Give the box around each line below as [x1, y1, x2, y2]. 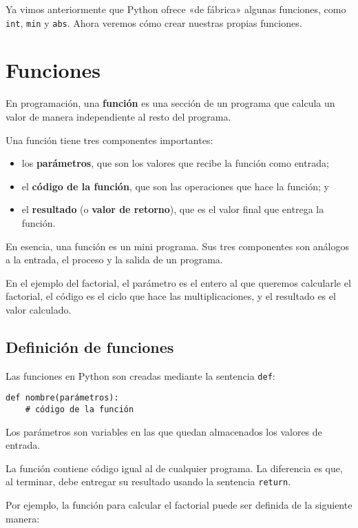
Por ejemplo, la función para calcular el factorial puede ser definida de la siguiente [6, 498, 352, 512]
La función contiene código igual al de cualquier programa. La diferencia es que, [6, 460, 343, 475]
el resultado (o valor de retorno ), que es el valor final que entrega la [21, 202, 324, 216]
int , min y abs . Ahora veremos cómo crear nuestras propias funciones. [6, 15, 302, 30]
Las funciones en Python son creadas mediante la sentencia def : [6, 368, 275, 383]
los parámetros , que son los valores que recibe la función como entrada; [21, 156, 329, 170]
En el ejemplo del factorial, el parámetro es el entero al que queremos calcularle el [6, 275, 351, 290]
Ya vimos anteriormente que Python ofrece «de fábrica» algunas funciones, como [6, 2, 346, 16]
